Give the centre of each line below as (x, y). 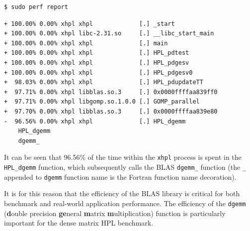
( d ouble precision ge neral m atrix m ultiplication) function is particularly (115, 213)
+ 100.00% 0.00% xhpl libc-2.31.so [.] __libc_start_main (109, 34)
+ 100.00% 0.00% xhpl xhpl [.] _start (89, 24)
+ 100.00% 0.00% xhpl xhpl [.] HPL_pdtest (97, 53)
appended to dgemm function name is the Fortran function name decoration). (120, 176)
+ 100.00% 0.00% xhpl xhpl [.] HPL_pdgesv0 (98, 72)
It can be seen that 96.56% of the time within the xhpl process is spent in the (123, 157)
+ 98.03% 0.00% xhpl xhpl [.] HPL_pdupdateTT (104, 82)
